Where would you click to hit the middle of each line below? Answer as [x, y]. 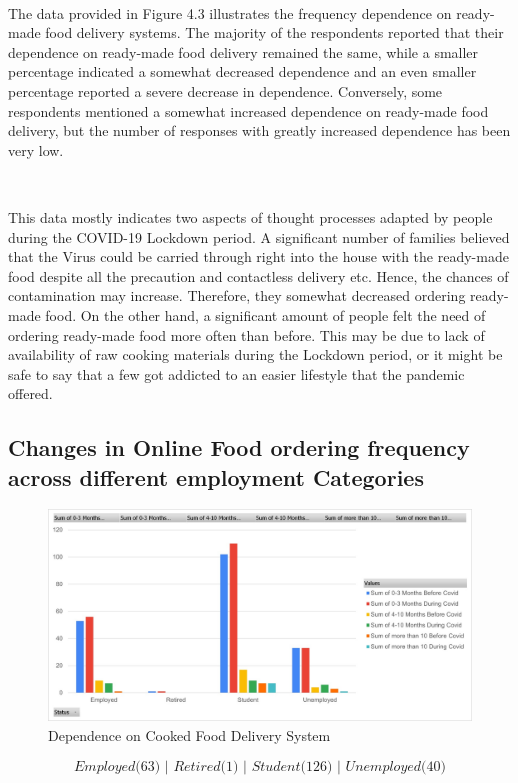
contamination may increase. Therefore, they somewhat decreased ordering [237, 295]
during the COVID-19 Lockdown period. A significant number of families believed [259, 236]
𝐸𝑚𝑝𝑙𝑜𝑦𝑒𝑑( [107, 766]
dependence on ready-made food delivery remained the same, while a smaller [243, 51]
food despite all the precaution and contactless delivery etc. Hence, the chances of [258, 275]
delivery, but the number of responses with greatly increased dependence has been [259, 130]
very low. [36, 149]
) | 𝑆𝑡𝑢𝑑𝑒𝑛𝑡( [269, 766]
